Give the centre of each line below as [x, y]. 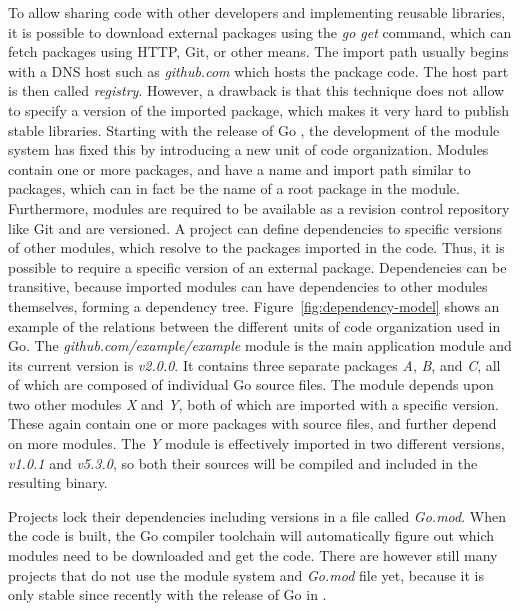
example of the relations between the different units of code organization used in [254, 325]
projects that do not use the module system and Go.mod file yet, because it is [246, 574]
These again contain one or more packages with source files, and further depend [252, 423]
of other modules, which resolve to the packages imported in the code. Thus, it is [256, 247]
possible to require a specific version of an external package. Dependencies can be [257, 266]
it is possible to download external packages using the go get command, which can [260, 31]
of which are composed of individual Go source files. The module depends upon [251, 384]
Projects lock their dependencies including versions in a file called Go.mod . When [257, 515]
